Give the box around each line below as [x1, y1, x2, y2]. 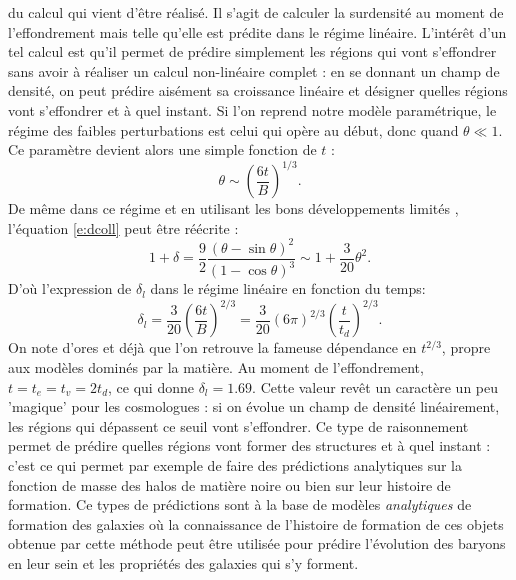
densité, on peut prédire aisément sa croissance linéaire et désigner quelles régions [8, 80, 508, 101]
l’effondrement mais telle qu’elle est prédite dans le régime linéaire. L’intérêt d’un [8, 21, 507, 42]
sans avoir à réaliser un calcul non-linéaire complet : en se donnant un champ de [8, 60, 500, 81]
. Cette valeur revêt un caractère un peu [252, 376, 499, 397]
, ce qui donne [108, 376, 194, 397]
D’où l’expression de [8, 278, 132, 299]
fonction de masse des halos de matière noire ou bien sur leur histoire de [8, 474, 451, 495]
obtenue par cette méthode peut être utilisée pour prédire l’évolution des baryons [8, 533, 506, 554]
